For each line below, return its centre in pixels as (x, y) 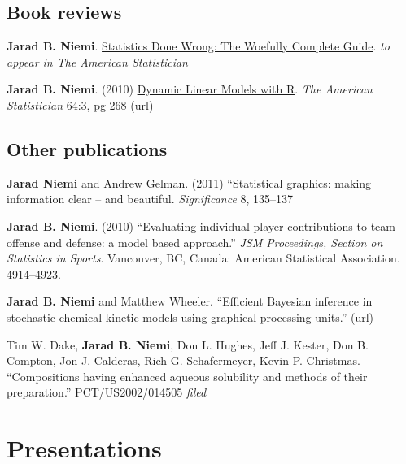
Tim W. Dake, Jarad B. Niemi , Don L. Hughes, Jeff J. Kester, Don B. (188, 344)
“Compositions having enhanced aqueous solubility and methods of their (187, 376)
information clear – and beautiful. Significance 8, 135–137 (150, 199)
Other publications (87, 148)
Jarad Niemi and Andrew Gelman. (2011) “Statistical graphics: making (189, 182)
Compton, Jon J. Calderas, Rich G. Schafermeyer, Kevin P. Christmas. (183, 360)
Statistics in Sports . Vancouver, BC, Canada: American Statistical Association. (203, 258)
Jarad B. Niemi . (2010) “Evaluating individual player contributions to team (201, 225)
